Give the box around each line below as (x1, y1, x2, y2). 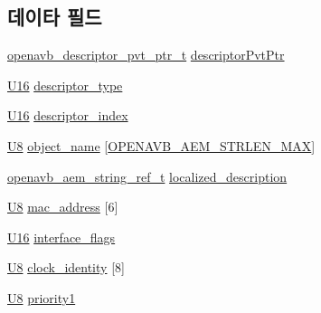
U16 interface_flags (7, 227, 116, 246)
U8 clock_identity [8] (7, 258, 125, 277)
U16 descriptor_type (7, 75, 123, 94)
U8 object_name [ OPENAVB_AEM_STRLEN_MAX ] (7, 136, 316, 155)
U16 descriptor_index (7, 106, 128, 125)
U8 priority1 (7, 288, 76, 307)
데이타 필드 (7, 3, 102, 31)
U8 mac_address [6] (7, 197, 118, 216)
